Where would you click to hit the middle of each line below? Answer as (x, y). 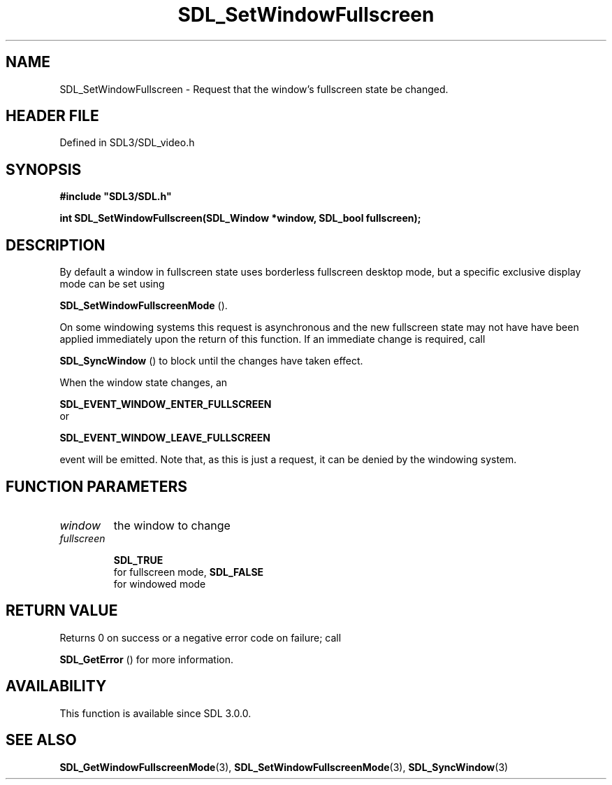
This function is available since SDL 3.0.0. (155, 713)
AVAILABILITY (56, 686)
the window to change (172, 525)
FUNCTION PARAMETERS (96, 486)
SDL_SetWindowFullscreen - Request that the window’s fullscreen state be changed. (254, 89)
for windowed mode (160, 584)
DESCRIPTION (56, 245)
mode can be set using (112, 284)
